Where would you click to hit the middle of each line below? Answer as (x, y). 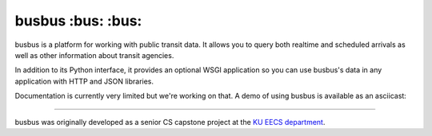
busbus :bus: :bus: (78, 21)
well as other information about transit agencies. (94, 55)
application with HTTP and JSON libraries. (84, 81)
